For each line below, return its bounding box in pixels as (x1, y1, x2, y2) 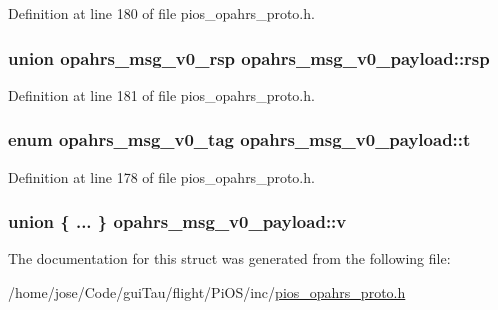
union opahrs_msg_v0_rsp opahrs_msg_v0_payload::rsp (8, 45, 490, 70)
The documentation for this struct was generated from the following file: (8, 248, 451, 269)
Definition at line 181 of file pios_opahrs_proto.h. (8, 84, 315, 105)
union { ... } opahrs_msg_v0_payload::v (8, 209, 347, 234)
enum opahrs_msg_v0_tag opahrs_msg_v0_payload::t (8, 127, 471, 152)
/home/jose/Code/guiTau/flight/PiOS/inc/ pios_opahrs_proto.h (8, 282, 406, 303)
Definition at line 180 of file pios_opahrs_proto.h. (8, 3, 315, 23)
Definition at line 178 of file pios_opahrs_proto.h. (8, 166, 315, 187)
